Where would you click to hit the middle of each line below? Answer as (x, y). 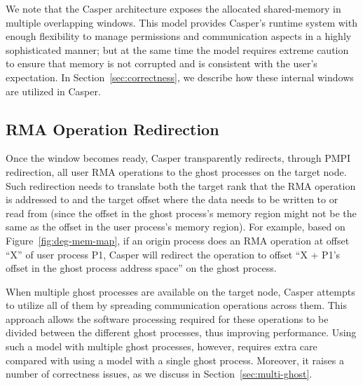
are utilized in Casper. (53, 91)
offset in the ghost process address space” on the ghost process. (141, 268)
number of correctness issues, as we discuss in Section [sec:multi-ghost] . (159, 374)
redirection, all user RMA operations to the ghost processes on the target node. (176, 171)
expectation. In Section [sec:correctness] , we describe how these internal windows (180, 77)
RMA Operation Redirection (112, 129)
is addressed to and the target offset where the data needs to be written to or (172, 199)
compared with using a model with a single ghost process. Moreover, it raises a (175, 360)
